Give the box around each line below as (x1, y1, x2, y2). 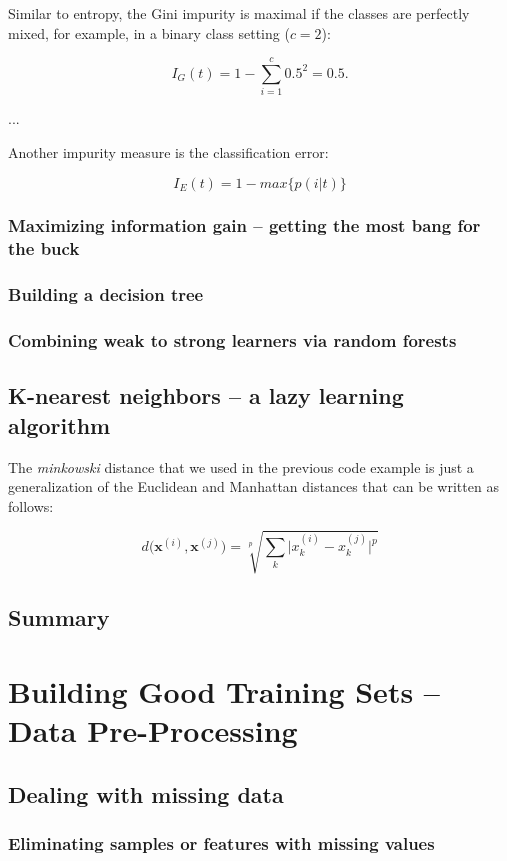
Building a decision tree (8, 282, 204, 307)
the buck (8, 236, 80, 261)
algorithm (8, 409, 111, 440)
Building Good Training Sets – (8, 670, 440, 711)
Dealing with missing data (8, 778, 284, 809)
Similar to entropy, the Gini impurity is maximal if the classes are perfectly (8, 3, 470, 23)
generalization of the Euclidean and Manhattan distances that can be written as (8, 476, 499, 497)
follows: (8, 495, 54, 516)
